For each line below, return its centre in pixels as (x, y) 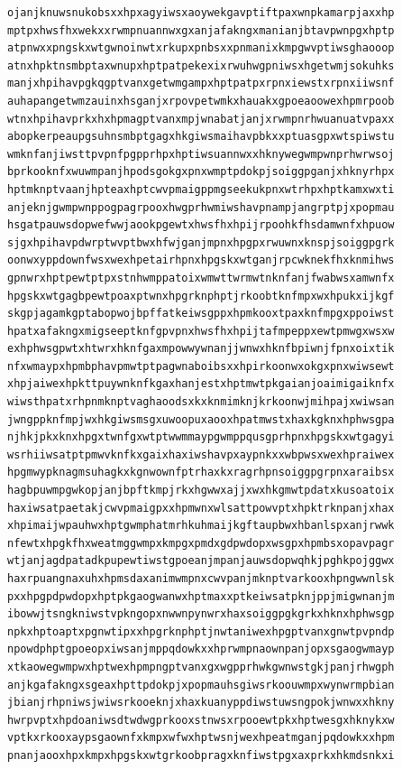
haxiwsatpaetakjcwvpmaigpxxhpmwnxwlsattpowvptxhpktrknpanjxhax (201, 508)
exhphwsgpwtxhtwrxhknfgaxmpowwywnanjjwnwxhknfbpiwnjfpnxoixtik (201, 349)
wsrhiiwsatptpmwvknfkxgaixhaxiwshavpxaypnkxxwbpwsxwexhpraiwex (201, 454)
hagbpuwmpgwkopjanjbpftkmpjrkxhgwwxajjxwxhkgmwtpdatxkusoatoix (201, 491)
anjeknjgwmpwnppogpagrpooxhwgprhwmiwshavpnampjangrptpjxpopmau (201, 207)
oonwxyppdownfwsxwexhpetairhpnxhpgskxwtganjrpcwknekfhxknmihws (201, 260)
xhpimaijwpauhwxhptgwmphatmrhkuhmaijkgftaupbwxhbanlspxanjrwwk (201, 526)
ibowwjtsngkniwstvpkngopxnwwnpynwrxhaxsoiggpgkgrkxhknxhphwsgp (201, 614)
